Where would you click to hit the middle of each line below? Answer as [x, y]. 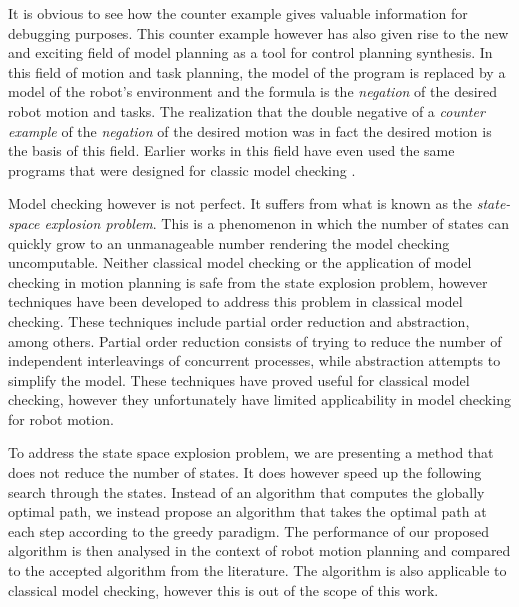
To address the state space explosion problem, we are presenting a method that [251, 452]
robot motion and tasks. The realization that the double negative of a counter [246, 110]
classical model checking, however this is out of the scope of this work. [223, 589]
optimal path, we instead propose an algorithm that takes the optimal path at [247, 511]
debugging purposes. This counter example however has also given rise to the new [258, 32]
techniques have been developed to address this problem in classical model [235, 301]
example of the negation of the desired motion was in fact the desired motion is [250, 130]
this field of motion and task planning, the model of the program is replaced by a [257, 71]
